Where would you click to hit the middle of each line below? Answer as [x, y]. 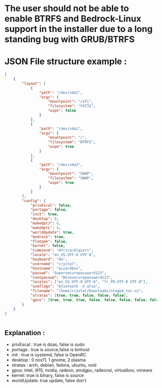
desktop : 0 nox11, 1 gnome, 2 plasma [49, 360]
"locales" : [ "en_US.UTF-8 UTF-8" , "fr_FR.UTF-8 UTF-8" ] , [89, 282]
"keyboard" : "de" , [49, 259]
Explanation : [25, 333]
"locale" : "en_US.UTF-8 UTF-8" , [63, 255]
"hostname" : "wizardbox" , [56, 268]
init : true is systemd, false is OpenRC [49, 355]
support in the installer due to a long [79, 29]
